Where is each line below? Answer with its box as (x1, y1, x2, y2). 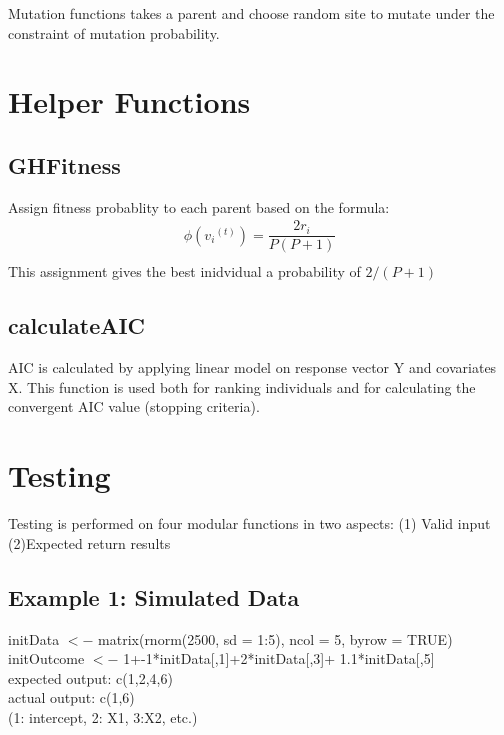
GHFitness (8, 149, 121, 180)
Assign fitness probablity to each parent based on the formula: (8, 196, 390, 217)
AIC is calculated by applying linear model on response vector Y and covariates (8, 357, 497, 378)
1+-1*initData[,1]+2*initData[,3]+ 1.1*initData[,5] (123, 648, 435, 669)
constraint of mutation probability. (8, 22, 220, 43)
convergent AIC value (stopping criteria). (8, 396, 260, 417)
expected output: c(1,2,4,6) (8, 667, 173, 688)
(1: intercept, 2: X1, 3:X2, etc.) (8, 706, 198, 727)
